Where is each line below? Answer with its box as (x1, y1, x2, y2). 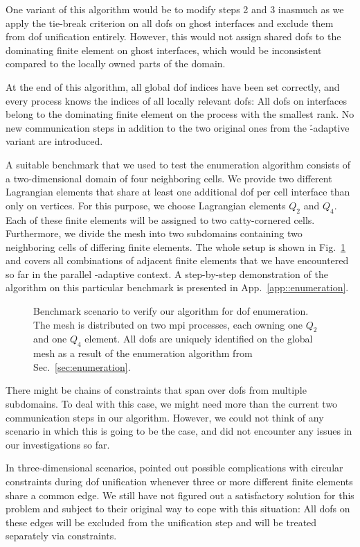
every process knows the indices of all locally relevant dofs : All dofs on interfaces (6, 93, 348, 107)
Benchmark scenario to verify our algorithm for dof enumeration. (33, 304, 309, 318)
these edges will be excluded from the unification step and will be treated (6, 514, 317, 529)
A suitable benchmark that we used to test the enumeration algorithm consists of (6, 157, 350, 171)
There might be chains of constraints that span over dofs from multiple (6, 383, 307, 397)
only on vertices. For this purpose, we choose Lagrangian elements (6, 198, 286, 212)
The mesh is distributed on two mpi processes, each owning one (33, 317, 303, 331)
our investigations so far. (6, 437, 110, 451)
